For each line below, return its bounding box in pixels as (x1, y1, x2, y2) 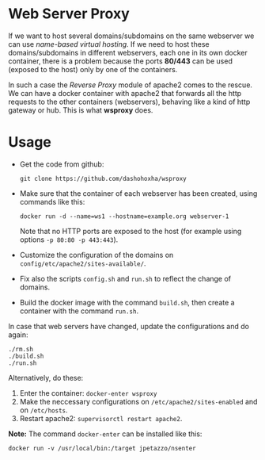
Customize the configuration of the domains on (19, 250, 174, 259)
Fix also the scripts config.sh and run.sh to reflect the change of (19, 274, 232, 283)
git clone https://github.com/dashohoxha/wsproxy (19, 174, 187, 182)
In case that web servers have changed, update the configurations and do (8, 321, 249, 331)
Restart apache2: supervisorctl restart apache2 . (19, 413, 183, 423)
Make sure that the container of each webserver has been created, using (19, 188, 258, 198)
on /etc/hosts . (19, 405, 69, 415)
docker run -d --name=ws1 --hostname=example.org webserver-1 (19, 212, 229, 220)
